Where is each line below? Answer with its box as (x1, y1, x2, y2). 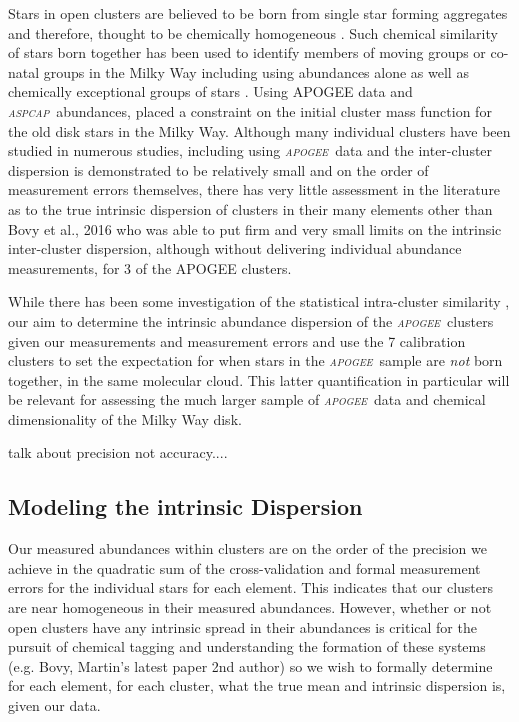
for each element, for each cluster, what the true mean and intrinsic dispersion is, (8, 675, 506, 696)
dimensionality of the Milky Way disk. (8, 408, 242, 429)
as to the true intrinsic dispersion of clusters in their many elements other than (8, 198, 493, 219)
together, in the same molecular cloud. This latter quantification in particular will (8, 369, 510, 390)
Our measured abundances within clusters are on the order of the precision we (8, 538, 487, 559)
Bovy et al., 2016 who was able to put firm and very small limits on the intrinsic (8, 218, 502, 239)
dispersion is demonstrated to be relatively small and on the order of (8, 159, 429, 180)
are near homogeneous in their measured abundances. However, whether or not (8, 597, 492, 618)
